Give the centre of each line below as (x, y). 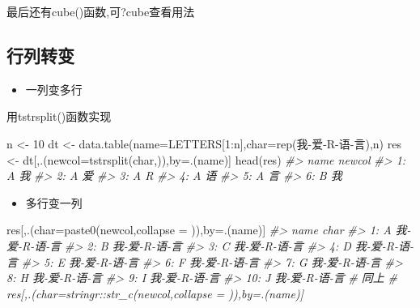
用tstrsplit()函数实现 (59, 116)
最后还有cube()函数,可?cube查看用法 (101, 11)
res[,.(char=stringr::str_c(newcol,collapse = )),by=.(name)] (155, 293)
